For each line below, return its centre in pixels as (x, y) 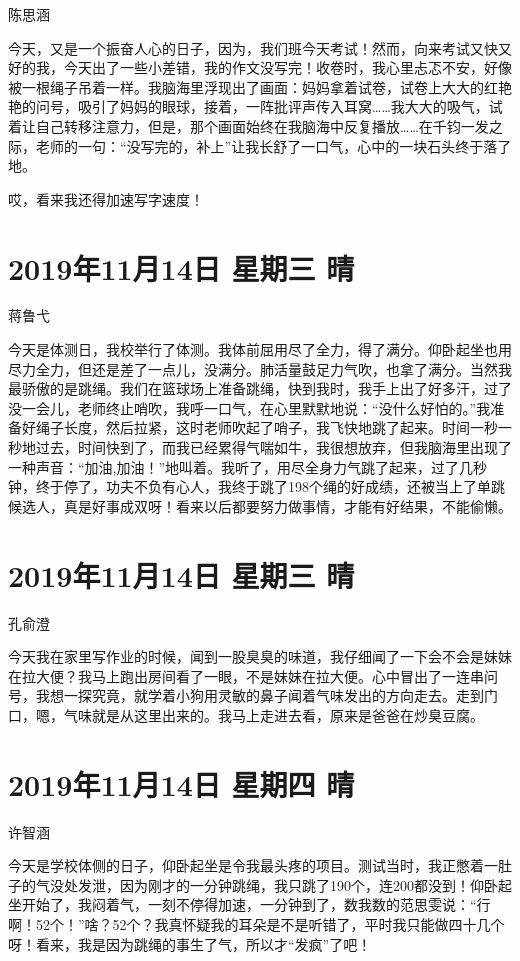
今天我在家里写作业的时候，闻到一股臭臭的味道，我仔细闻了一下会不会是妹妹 (260, 656)
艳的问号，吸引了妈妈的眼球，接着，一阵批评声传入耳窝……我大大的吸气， (248, 106)
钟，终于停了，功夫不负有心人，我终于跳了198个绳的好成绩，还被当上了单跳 (256, 486)
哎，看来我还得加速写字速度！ (106, 198)
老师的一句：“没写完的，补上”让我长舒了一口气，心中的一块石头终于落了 (273, 145)
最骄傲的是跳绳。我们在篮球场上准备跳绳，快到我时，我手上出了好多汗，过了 (260, 388)
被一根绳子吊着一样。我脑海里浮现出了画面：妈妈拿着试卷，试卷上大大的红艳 (260, 86)
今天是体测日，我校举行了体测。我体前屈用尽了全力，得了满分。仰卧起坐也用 (260, 349)
